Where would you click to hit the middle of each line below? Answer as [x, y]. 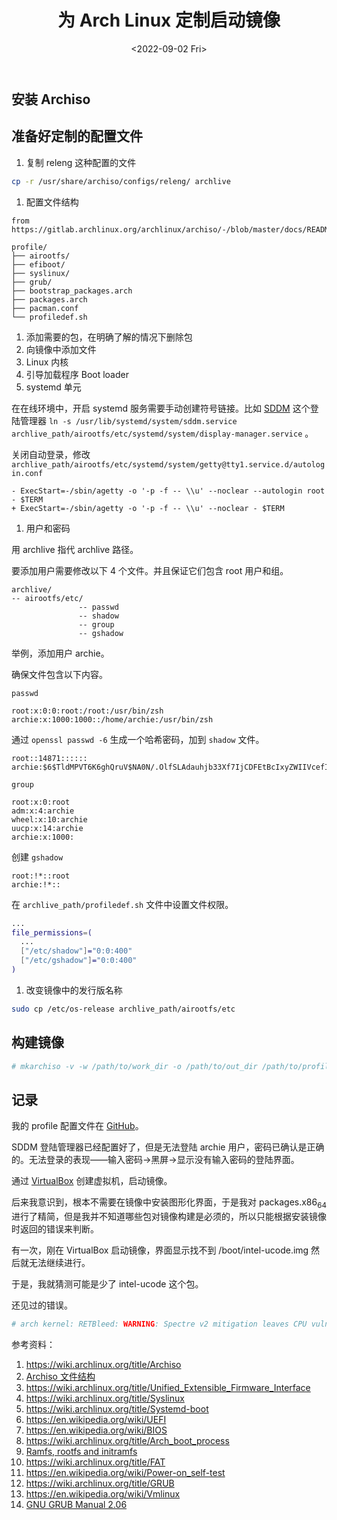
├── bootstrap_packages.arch [72, 291]
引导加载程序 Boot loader [77, 374]
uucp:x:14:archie [47, 828]
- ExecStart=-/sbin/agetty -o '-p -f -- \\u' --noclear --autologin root [168, 491]
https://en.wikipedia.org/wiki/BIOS [96, 1430]
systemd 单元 [53, 387]
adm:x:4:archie [43, 811]
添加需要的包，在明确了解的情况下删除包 [109, 337]
